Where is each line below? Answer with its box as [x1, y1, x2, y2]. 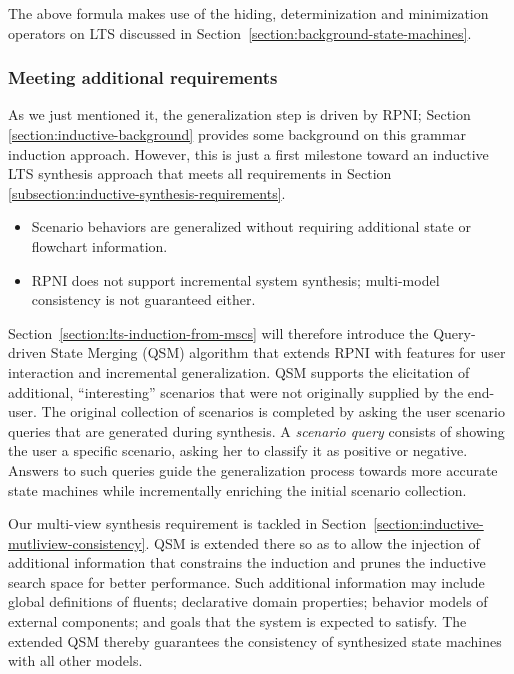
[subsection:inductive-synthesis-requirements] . [8, 182, 286, 203]
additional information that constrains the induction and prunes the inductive [8, 552, 486, 573]
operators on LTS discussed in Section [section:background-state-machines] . [8, 22, 472, 43]
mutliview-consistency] [8, 532, 146, 553]
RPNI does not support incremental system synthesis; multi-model [31, 269, 440, 290]
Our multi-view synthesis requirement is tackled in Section [8, 513, 367, 534]
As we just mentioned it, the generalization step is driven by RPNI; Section [8, 104, 471, 125]
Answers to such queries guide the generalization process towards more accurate [8, 459, 498, 480]
